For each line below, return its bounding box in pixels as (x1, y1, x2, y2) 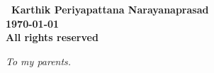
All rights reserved (6, 30, 98, 45)
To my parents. (6, 53, 72, 68)
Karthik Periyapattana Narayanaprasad (11, 2, 209, 16)
